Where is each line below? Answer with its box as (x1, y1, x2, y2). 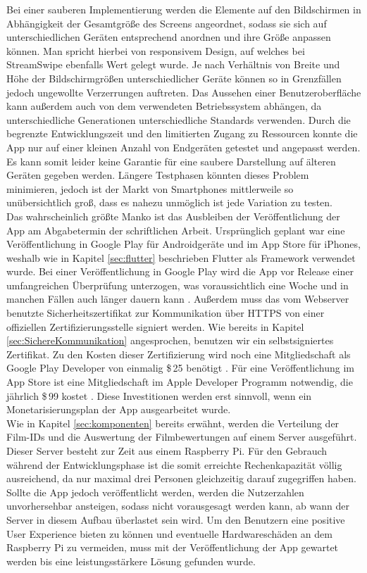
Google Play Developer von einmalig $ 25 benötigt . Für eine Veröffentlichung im (6, 360, 355, 375)
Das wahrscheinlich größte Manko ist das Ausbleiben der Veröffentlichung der (6, 208, 340, 223)
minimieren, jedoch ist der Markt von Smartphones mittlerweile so (6, 181, 294, 196)
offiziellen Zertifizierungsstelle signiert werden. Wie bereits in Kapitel (6, 319, 304, 334)
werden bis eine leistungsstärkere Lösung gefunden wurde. (6, 553, 256, 568)
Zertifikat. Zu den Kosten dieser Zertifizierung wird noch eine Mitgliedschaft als (6, 346, 351, 361)
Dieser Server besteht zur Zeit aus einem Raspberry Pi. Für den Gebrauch (6, 443, 328, 458)
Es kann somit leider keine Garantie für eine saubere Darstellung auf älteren (6, 153, 336, 168)
